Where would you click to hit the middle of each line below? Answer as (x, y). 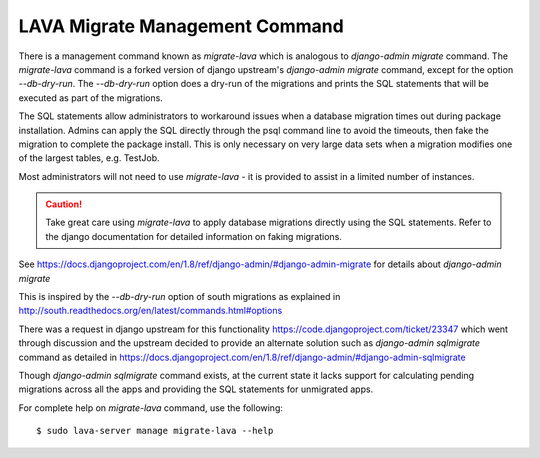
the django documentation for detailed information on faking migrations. (193, 236)
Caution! (64, 204)
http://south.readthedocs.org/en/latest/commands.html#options (150, 311)
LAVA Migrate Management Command (181, 26)
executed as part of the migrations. (91, 97)
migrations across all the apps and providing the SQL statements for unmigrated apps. (196, 389)
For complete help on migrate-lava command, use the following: (151, 407)
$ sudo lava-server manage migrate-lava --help (155, 431)
